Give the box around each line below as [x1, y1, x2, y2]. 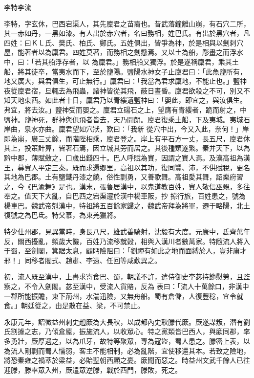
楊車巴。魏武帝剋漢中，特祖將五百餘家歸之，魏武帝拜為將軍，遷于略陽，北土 [4, 200, 250, 210]
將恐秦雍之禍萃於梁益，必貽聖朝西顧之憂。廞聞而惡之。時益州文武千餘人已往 [4, 355, 250, 365]
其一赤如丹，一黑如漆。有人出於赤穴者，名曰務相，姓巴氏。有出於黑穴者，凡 [4, 28, 250, 38]
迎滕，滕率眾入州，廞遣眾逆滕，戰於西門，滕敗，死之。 [4, 364, 182, 375]
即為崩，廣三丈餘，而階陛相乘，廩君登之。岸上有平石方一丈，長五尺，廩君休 [4, 133, 250, 143]
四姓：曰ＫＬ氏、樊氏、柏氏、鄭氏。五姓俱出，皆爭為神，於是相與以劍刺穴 [4, 37, 243, 47]
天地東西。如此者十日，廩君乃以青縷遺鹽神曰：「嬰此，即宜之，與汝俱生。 [10, 95, 247, 105]
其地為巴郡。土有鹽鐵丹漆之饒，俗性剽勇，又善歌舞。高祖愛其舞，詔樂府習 [4, 172, 243, 182]
